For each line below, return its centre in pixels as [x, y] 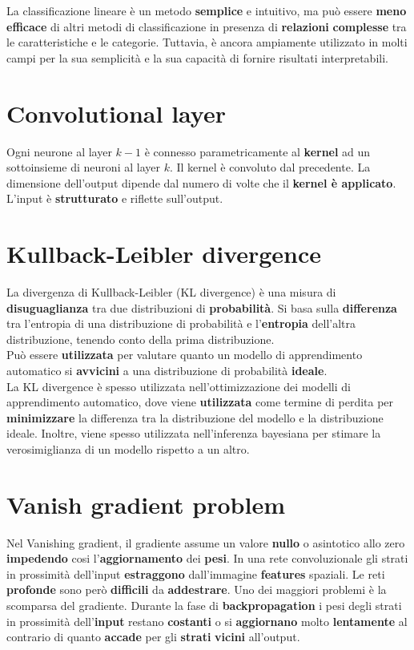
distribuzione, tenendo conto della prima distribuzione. [141, 339]
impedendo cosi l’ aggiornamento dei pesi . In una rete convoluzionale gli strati [207, 558]
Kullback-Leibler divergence [164, 254]
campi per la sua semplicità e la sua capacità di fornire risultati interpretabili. [197, 57]
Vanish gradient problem [146, 504]
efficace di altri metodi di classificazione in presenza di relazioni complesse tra [207, 26]
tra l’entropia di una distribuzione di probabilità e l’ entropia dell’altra [181, 323]
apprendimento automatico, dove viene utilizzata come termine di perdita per [200, 402]
